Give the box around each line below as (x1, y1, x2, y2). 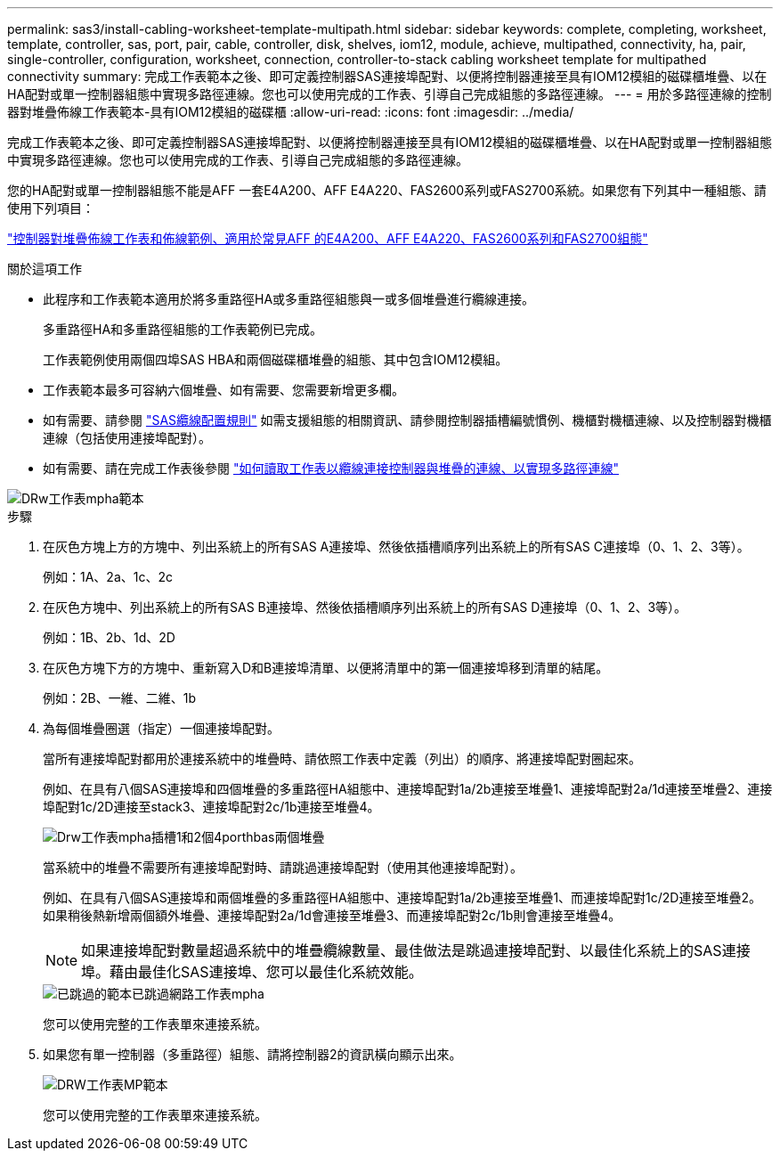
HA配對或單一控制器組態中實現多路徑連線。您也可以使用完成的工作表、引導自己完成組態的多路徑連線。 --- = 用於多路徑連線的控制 (7, 86, 772, 102)
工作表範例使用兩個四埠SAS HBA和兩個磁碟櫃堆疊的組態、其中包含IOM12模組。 (43, 352, 508, 367)
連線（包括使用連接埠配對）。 (43, 430, 211, 445)
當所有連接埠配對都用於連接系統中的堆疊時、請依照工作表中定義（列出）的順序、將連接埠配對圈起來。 (43, 751, 641, 766)
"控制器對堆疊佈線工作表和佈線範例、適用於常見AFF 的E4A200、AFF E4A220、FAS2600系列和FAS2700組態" (7, 231, 648, 246)
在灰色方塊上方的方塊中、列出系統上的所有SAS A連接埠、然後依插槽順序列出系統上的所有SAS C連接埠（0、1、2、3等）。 (43, 539, 750, 554)
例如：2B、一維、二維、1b (43, 690, 196, 705)
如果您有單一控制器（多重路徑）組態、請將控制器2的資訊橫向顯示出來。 (43, 1047, 462, 1062)
